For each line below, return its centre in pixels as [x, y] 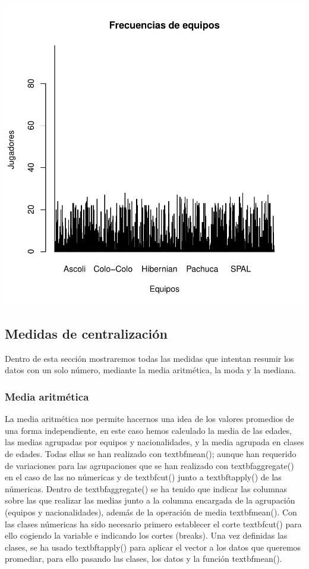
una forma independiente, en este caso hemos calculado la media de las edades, [148, 430]
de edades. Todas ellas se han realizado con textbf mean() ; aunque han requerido [151, 453]
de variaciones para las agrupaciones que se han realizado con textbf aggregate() [149, 465]
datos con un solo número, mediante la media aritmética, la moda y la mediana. [151, 370]
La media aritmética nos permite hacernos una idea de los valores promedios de [149, 419]
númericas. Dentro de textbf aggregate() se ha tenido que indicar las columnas [146, 488]
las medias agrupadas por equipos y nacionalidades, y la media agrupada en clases [154, 442]
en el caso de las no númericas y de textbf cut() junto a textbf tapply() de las [143, 477]
